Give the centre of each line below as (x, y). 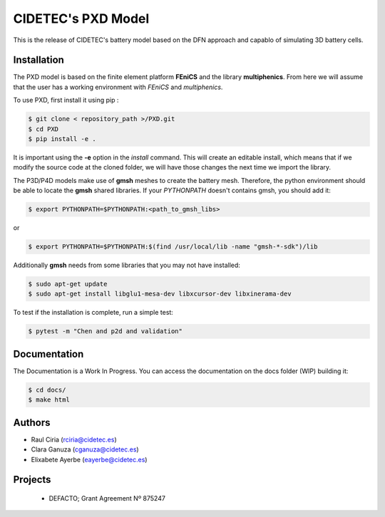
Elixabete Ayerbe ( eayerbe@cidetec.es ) (89, 459)
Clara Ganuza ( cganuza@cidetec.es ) (85, 449)
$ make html (49, 400)
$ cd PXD (43, 129)
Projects (32, 480)
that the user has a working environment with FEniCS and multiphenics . (118, 87)
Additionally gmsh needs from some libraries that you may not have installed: (127, 265)
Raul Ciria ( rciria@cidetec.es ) (74, 439)
